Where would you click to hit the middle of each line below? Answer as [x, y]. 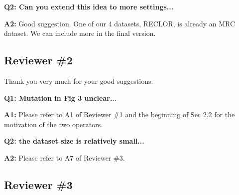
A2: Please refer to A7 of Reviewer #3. [64, 157]
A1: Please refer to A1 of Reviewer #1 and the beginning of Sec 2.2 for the [119, 114]
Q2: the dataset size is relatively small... [74, 141]
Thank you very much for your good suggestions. [79, 81]
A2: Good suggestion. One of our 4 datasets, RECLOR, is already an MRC [120, 23]
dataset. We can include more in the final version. [80, 33]
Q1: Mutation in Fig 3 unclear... [60, 97]
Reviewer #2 [38, 60]
